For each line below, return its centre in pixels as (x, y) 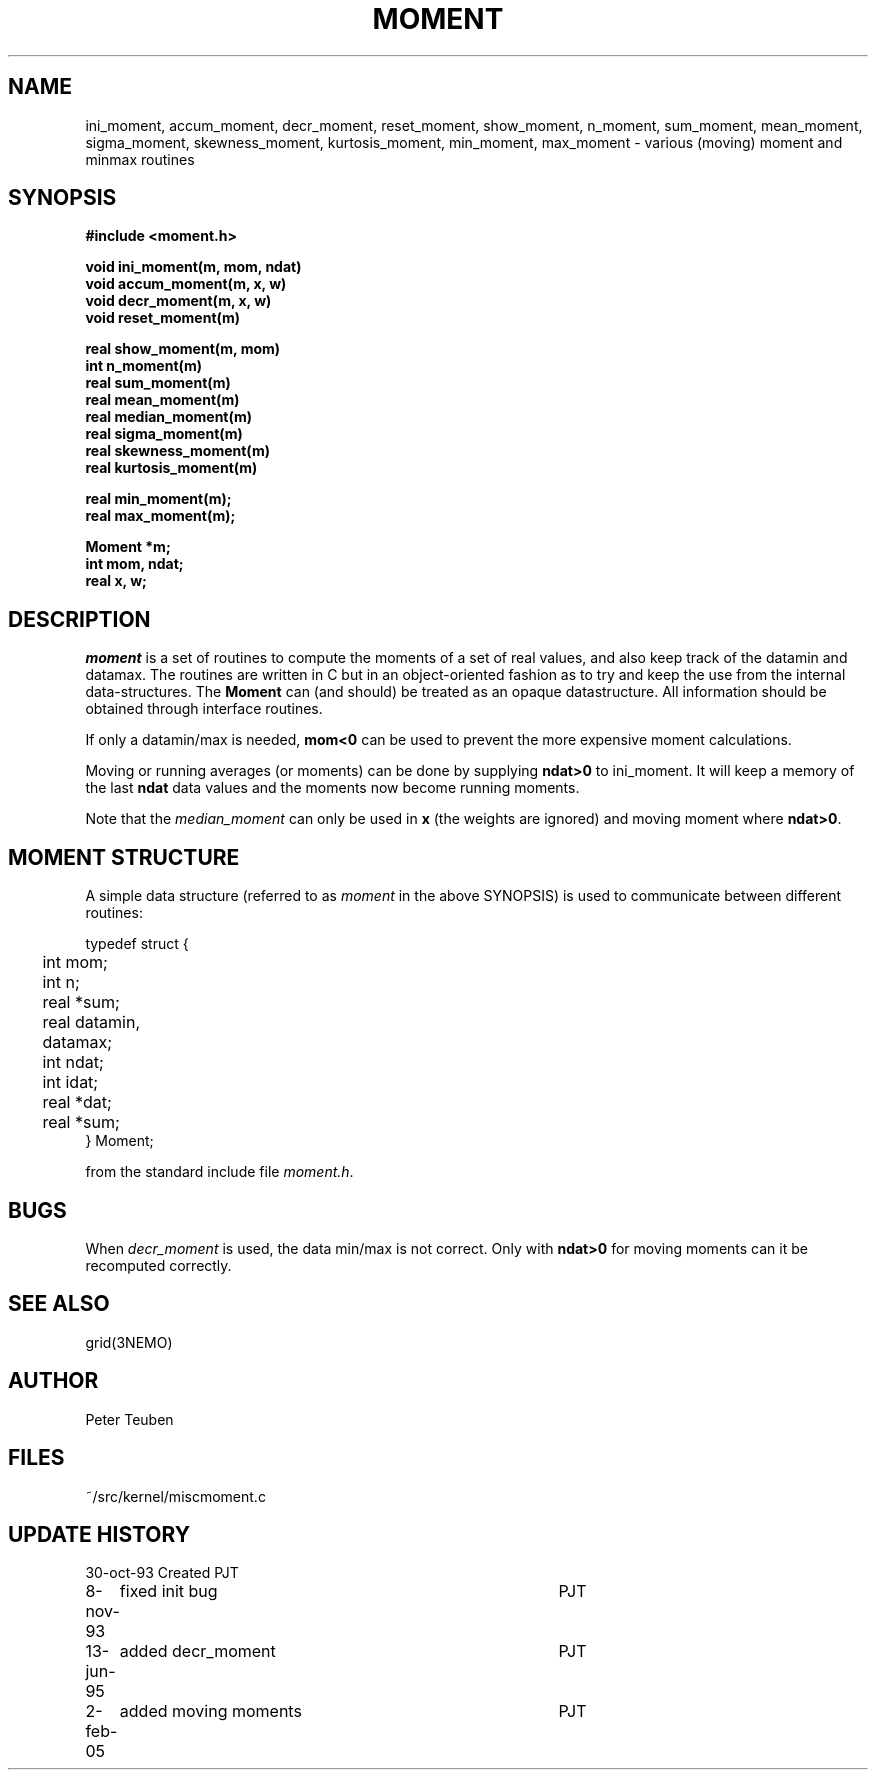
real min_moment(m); (158, 499)
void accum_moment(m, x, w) (186, 284)
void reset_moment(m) (163, 318)
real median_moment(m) (169, 417)
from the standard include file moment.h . (219, 1172)
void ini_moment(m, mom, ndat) (193, 267)
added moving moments (210, 1711)
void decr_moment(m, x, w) (178, 301)
